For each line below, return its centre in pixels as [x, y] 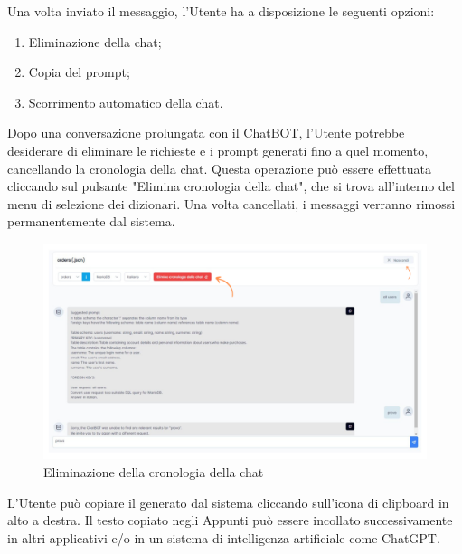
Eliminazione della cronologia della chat [154, 472]
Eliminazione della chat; [95, 41]
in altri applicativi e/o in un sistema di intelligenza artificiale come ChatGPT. [224, 537]
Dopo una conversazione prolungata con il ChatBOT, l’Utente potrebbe [206, 133]
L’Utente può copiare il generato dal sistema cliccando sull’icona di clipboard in [228, 502]
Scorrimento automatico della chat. [126, 102]
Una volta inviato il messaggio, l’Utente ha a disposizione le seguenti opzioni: [221, 11]
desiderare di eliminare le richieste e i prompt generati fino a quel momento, [218, 150]
